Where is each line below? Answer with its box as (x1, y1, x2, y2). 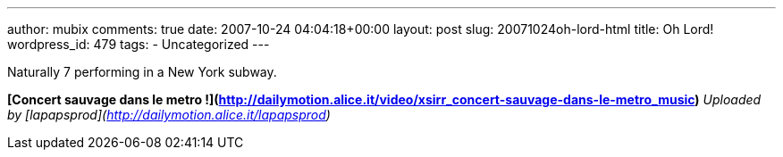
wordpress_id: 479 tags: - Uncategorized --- (7, 37, 270, 52)
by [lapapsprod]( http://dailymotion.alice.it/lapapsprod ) (7, 107, 331, 122)
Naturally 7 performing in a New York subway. (7, 64, 277, 79)
